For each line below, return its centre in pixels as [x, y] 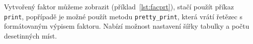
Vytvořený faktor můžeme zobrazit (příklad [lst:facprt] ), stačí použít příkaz [119, 6]
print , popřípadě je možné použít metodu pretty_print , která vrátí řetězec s [123, 16]
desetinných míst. [31, 35]
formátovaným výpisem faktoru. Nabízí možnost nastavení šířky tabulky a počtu [127, 26]
